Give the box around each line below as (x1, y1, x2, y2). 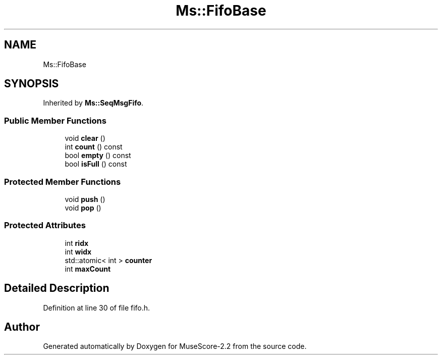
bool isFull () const (65, 160, 127, 169)
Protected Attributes (4, 220, 86, 231)
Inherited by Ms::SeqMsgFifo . (43, 98, 144, 108)
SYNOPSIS (4, 77, 59, 90)
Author (4, 320, 40, 333)
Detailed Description (4, 282, 109, 295)
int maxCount (65, 264, 111, 273)
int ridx (65, 238, 89, 247)
